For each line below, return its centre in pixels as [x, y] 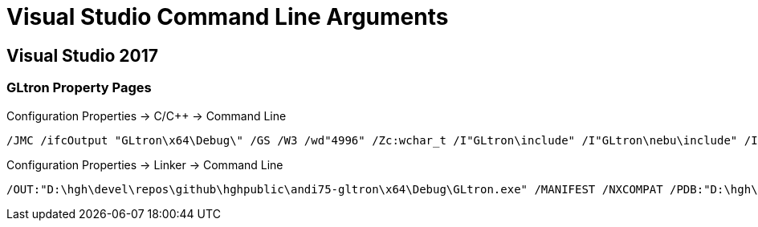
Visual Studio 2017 [83, 55]
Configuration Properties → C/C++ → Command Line [147, 116]
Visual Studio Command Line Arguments [228, 17]
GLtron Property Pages [79, 88]
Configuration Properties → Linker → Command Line [145, 164]
